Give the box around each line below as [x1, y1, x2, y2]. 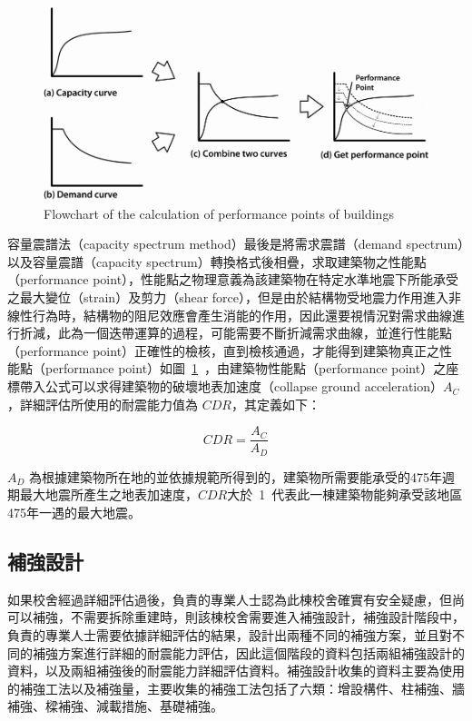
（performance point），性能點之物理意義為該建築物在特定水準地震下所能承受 [7, 270, 459, 289]
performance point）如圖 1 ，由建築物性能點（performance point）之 [44, 359, 447, 378]
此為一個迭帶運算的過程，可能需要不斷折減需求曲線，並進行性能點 [57, 323, 452, 342]
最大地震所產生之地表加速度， [19, 485, 198, 504]
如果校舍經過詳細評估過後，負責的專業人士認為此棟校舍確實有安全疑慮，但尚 [7, 589, 465, 608]
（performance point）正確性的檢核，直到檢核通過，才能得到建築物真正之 [7, 341, 440, 360]
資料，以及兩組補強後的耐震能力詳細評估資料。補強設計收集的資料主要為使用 [7, 661, 465, 680]
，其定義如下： [231, 394, 320, 413]
